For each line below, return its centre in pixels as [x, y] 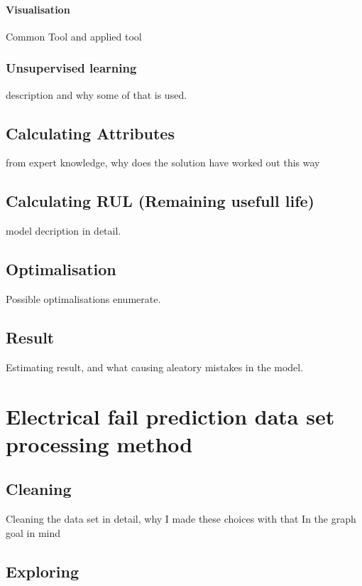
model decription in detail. [64, 231]
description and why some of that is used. [97, 94]
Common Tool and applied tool [74, 36]
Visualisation [38, 9]
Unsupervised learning [71, 68]
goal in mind [33, 532]
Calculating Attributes [90, 133]
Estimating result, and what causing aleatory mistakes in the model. [155, 367]
